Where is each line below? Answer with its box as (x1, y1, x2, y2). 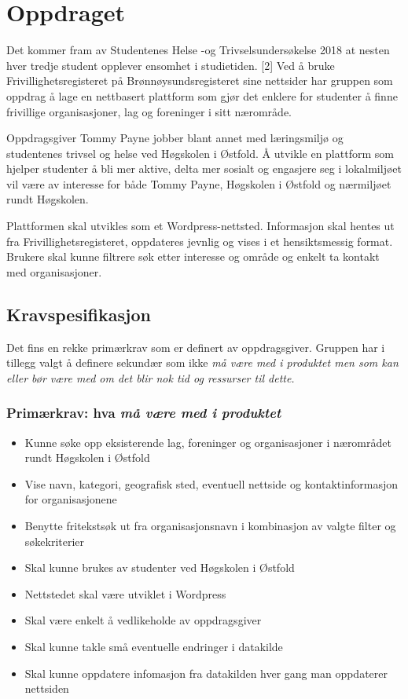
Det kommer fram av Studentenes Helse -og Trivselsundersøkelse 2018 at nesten (6, 42, 390, 58)
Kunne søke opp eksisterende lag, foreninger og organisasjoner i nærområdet (24, 434, 391, 450)
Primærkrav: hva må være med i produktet (6, 403, 281, 423)
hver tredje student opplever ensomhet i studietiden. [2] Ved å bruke (6, 57, 335, 73)
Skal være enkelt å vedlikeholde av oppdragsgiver (24, 612, 262, 628)
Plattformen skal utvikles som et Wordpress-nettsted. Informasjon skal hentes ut (6, 218, 395, 234)
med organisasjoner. (6, 263, 102, 280)
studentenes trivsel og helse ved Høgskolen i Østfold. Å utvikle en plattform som (6, 145, 394, 161)
